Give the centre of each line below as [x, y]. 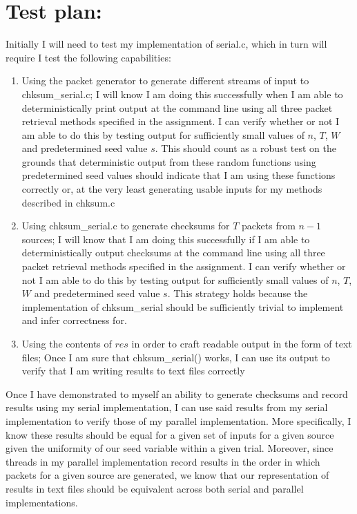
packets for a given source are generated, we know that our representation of [167, 475]
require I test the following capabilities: [88, 57]
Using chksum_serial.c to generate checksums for [126, 226]
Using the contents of [67, 343]
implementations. [42, 502]
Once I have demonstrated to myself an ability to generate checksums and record [177, 393]
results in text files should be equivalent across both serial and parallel [155, 488]
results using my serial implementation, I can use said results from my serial [167, 407]
